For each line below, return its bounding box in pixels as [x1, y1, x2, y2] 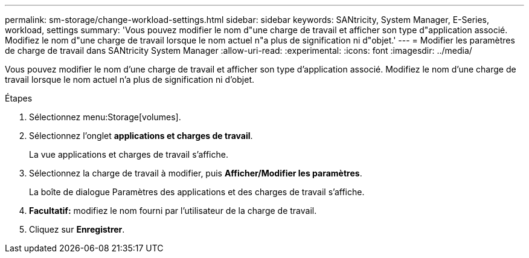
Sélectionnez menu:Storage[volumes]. [29, 112, 181, 122]
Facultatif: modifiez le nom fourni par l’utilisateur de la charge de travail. [29, 205, 317, 216]
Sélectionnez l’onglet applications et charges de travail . [29, 131, 253, 141]
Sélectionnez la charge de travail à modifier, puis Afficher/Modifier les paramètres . [29, 168, 362, 178]
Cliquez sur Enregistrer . [29, 224, 125, 234]
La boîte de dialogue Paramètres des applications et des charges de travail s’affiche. [29, 187, 365, 197]
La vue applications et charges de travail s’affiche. [29, 149, 228, 160]
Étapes [5, 93, 33, 103]
